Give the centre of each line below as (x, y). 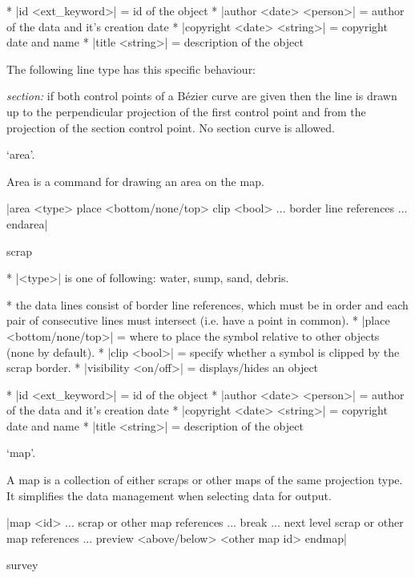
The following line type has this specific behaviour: (131, 69)
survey (22, 565)
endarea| (27, 223)
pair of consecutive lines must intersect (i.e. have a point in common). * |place (198, 320)
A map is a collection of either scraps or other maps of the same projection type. (205, 480)
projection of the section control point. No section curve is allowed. (171, 127)
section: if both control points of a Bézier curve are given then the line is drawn (202, 96)
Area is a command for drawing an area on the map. (135, 181)
